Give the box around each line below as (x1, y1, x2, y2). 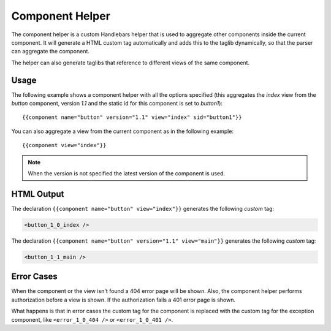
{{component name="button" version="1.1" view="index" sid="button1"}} (22, 114, 242, 121)
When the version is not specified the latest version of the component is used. (28, 169, 226, 177)
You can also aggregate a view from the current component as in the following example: (11, 127, 234, 135)
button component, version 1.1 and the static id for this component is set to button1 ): (11, 100, 223, 107)
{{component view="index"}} (22, 142, 107, 149)
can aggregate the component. (11, 48, 90, 55)
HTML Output (11, 189, 64, 199)
